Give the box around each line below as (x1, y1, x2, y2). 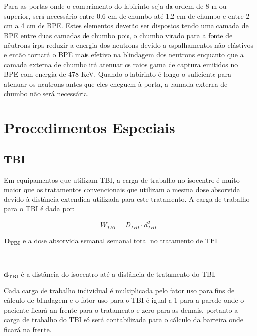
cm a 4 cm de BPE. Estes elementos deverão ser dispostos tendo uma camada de (4, 20, 249, 31)
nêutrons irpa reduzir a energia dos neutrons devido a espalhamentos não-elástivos (4, 40, 253, 50)
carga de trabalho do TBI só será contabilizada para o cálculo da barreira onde (4, 314, 244, 325)
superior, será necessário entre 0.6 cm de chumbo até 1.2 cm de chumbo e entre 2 (4, 10, 250, 21)
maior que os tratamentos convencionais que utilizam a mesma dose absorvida (4, 184, 240, 194)
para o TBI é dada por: (4, 203, 75, 214)
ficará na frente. (4, 324, 52, 334)
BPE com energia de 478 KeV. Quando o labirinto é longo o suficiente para (4, 69, 232, 79)
